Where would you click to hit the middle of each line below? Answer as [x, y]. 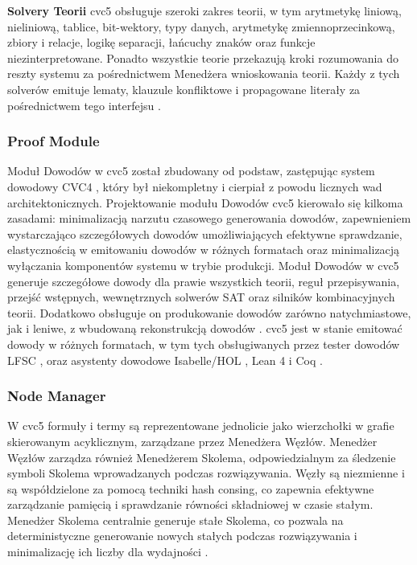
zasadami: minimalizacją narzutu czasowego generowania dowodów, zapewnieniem [209, 218]
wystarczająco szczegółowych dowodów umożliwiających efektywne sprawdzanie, [205, 233]
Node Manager [57, 396]
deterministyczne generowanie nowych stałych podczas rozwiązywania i [182, 536]
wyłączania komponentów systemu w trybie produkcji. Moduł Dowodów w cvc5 [203, 265]
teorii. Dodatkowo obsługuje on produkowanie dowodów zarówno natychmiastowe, [209, 312]
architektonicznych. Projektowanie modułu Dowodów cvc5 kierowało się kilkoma [205, 202]
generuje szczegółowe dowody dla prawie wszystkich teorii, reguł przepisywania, [204, 281]
